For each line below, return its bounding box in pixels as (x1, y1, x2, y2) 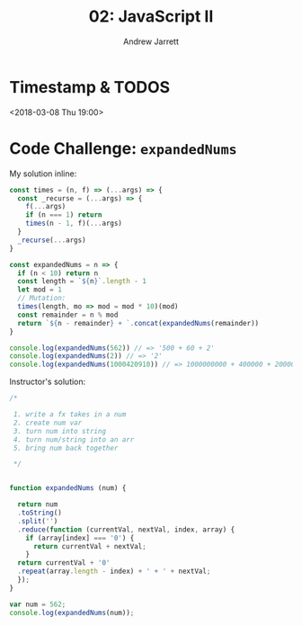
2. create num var (13, 418, 83, 427)
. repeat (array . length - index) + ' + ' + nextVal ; (17, 567, 211, 577)
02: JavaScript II (88, 6, 214, 27)
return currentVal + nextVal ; (32, 541, 147, 550)
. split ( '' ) (17, 516, 58, 525)
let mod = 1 (17, 285, 63, 294)
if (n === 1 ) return (25, 210, 102, 219)
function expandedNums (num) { (9, 484, 127, 493)
